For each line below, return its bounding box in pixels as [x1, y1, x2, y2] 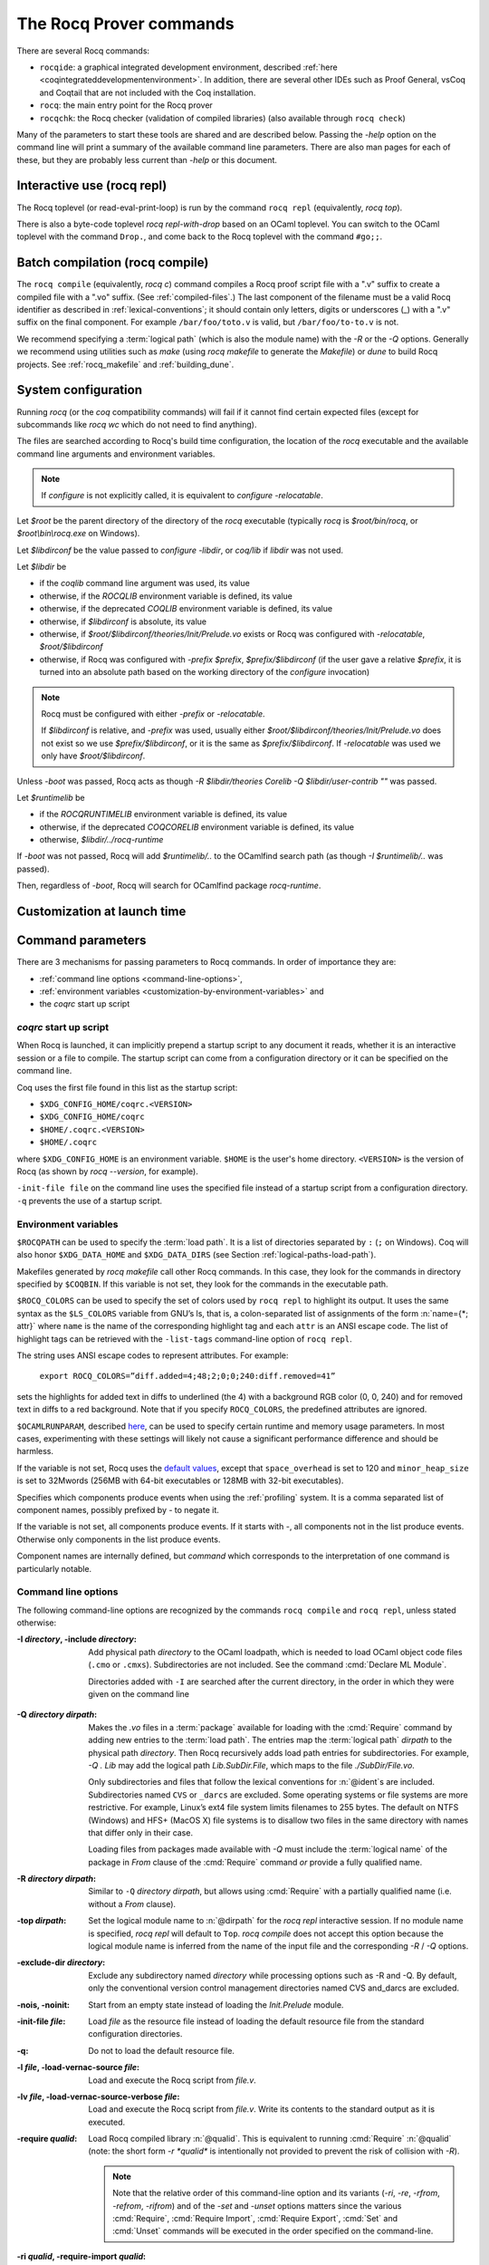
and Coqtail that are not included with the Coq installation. [39, 87, 256, 98]
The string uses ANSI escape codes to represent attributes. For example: [16, 1350, 289, 1361]
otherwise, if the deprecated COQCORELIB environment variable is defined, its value [39, 821, 355, 833]
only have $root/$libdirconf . [41, 750, 146, 761]
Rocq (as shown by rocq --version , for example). [16, 1165, 198, 1177]
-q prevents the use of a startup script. [16, 1195, 163, 1206]
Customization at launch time [16, 904, 187, 920]
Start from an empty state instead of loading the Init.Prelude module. [88, 1999, 344, 2010]
